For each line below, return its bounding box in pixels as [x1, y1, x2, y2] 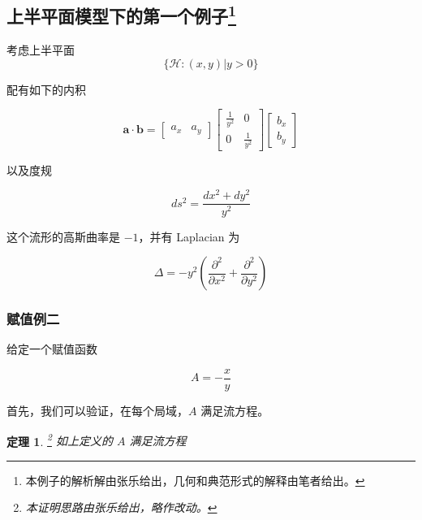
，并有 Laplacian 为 [138, 227, 240, 245]
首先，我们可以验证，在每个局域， [6, 401, 188, 418]
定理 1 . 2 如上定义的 [6, 430, 113, 449]
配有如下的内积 [6, 80, 86, 97]
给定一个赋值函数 [6, 340, 97, 357]
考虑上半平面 [6, 41, 75, 58]
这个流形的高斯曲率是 [6, 227, 120, 245]
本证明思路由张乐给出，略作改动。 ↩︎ [25, 499, 217, 516]
